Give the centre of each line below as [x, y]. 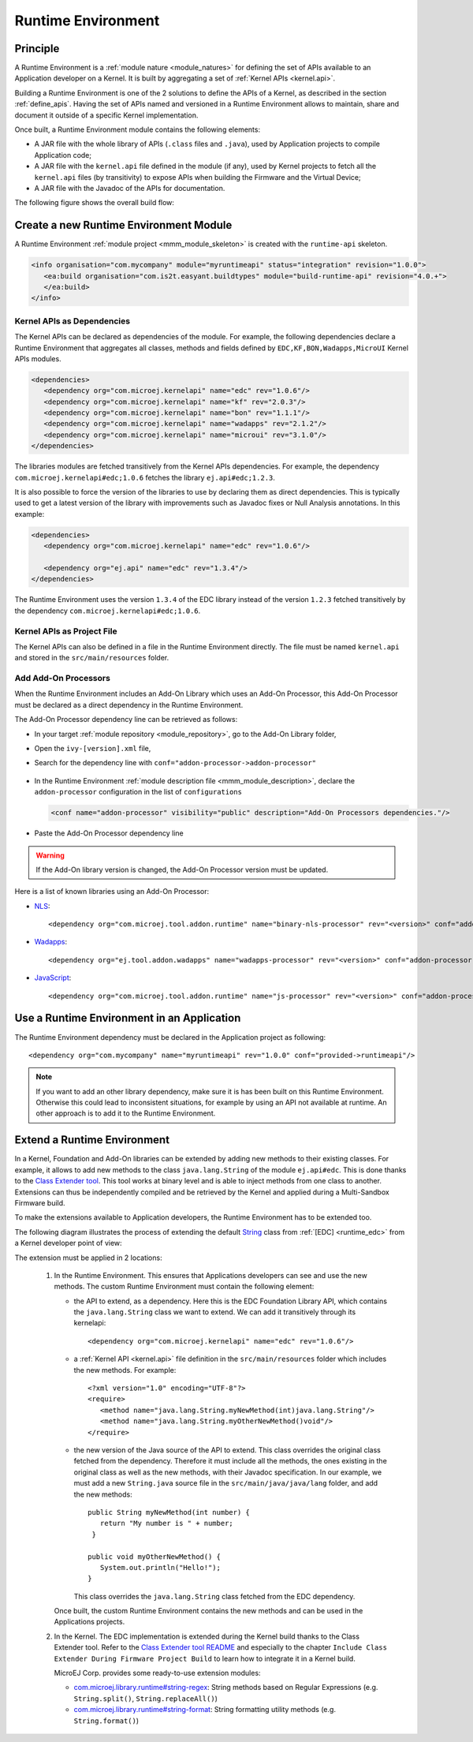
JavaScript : [53, 978]
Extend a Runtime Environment [92, 1140]
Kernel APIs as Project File [66, 631]
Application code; [63, 155]
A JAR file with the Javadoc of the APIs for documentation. [130, 188]
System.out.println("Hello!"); [160, 1567]
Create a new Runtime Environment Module [123, 225]
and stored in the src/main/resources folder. [92, 658]
